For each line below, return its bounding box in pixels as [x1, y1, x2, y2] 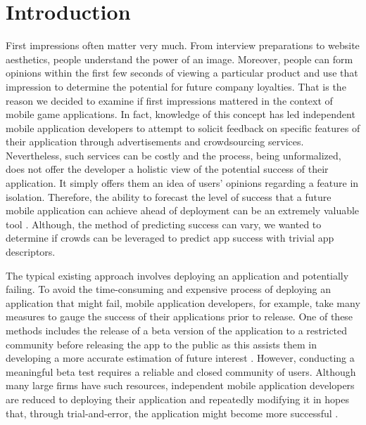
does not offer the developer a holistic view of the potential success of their [6, 162, 329, 176]
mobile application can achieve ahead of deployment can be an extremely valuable [6, 203, 360, 218]
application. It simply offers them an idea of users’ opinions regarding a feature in [6, 176, 359, 190]
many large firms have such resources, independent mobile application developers [6, 378, 355, 393]
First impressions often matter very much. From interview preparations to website [6, 38, 360, 53]
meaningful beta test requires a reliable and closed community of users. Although [6, 364, 356, 379]
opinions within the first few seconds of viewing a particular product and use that [6, 65, 358, 80]
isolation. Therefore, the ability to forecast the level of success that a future [6, 189, 332, 204]
